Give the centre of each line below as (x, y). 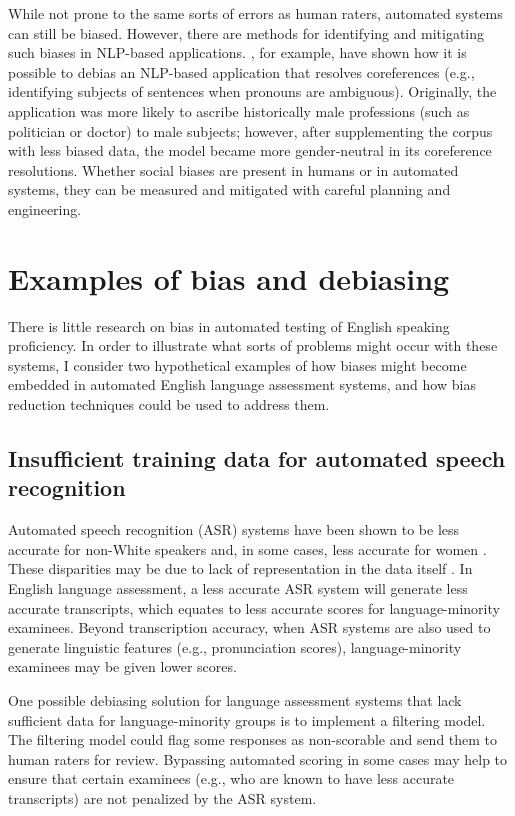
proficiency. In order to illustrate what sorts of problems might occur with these (253, 345)
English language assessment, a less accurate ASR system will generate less (238, 588)
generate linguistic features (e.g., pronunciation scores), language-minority (235, 646)
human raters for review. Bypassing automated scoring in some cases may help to (258, 758)
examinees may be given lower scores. (122, 666)
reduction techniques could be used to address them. (169, 404)
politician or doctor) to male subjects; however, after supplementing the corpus (250, 130)
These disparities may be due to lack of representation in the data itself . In (240, 568)
